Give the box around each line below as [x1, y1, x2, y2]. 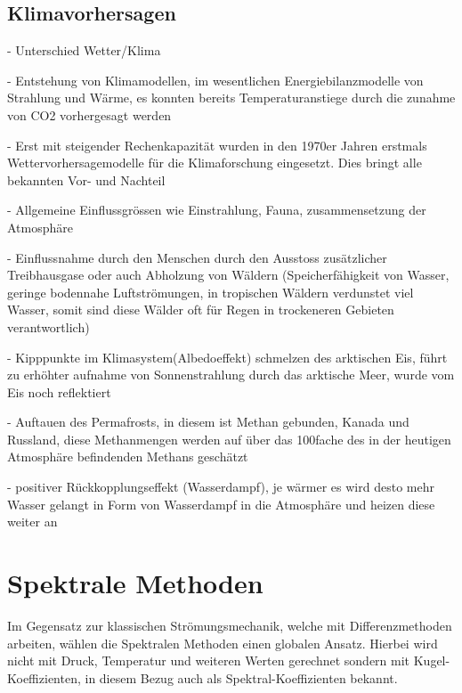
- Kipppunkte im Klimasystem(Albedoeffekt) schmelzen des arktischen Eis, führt [7, 347, 448, 366]
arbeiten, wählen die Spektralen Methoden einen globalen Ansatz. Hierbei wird [7, 633, 438, 652]
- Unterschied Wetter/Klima [7, 41, 161, 60]
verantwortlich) [7, 317, 90, 336]
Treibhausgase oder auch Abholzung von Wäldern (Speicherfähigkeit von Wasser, [7, 265, 450, 284]
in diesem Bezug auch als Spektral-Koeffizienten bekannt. [85, 668, 398, 687]
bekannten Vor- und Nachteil [7, 170, 166, 189]
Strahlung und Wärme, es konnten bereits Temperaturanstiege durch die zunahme [7, 88, 456, 107]
